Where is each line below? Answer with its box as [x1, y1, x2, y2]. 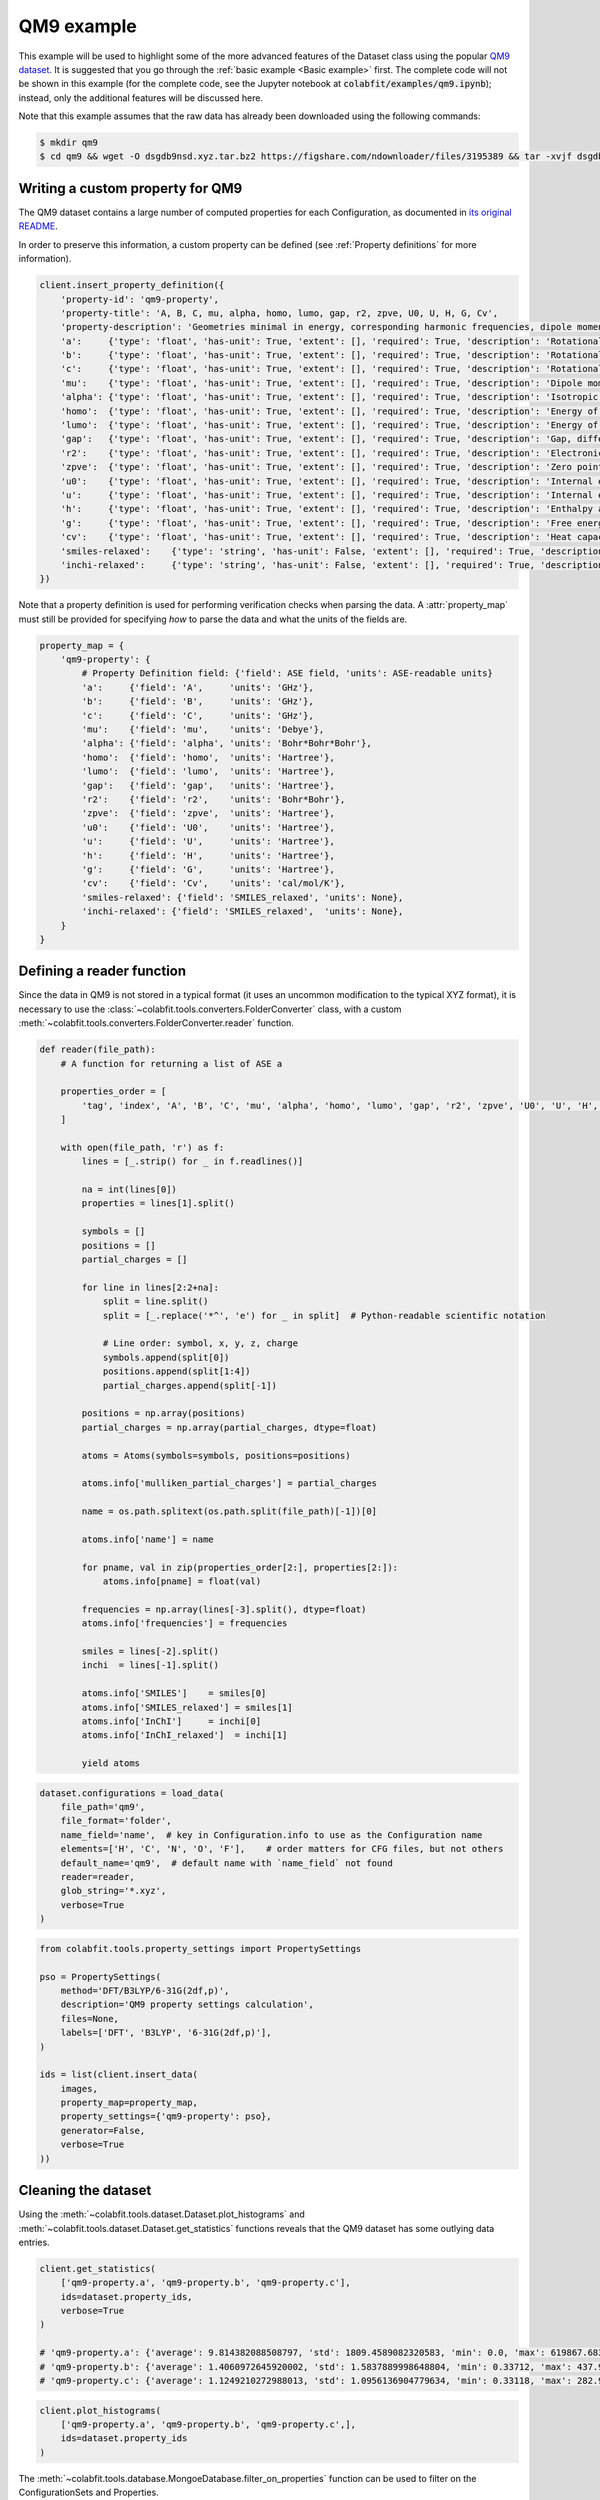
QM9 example [18, 15, 137, 37]
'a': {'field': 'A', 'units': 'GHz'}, [81, 681, 314, 693]
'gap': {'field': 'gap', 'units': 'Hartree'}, [81, 780, 335, 791]
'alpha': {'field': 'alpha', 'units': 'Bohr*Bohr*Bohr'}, [81, 738, 372, 749]
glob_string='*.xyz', [60, 1885, 167, 1897]
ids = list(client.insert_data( [39, 2069, 199, 2080]
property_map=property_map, [60, 2097, 199, 2109]
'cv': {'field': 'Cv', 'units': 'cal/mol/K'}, [81, 878, 346, 889]
